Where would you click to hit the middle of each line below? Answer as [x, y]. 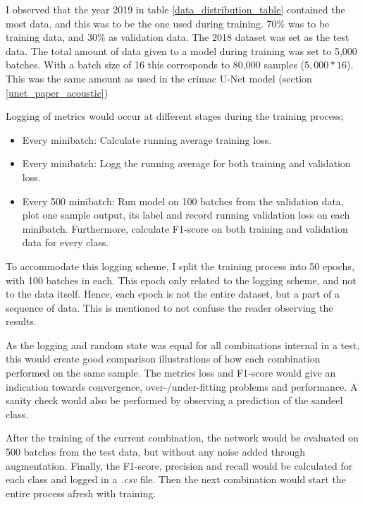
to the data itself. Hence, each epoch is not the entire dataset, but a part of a [173, 294]
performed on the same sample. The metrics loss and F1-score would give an [171, 373]
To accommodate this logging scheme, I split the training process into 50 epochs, [180, 266]
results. [21, 321]
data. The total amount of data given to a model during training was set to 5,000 [181, 50]
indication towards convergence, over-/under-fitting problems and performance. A [182, 386]
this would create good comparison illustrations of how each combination [163, 359]
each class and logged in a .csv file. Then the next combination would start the [176, 479]
